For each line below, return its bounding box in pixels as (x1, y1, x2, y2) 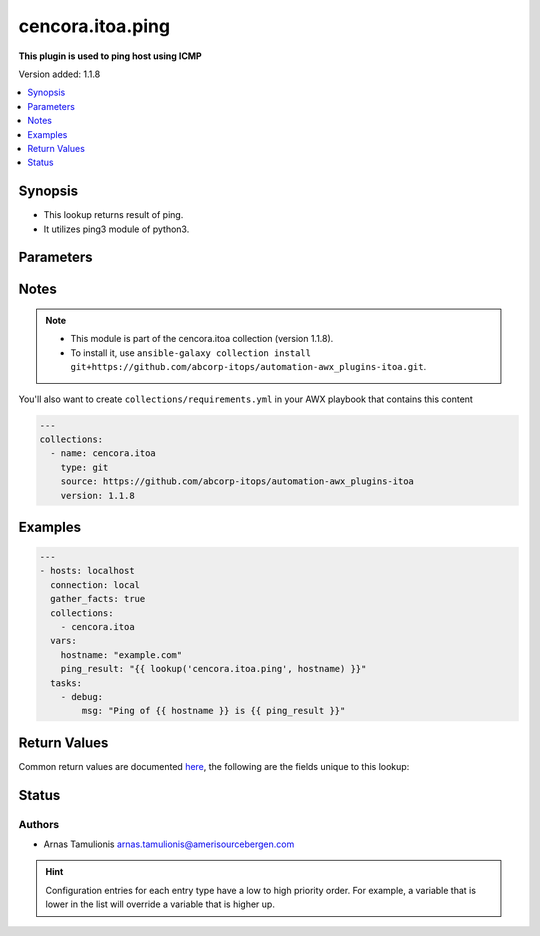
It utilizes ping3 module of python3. (43, 223, 190, 235)
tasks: (50, 677, 83, 689)
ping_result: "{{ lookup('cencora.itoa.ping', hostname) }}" (60, 663, 367, 675)
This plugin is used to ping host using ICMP (18, 50, 202, 62)
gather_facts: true (50, 593, 146, 605)
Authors (18, 817, 60, 831)
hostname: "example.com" (60, 649, 183, 660)
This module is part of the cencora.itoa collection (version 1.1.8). (70, 333, 334, 345)
